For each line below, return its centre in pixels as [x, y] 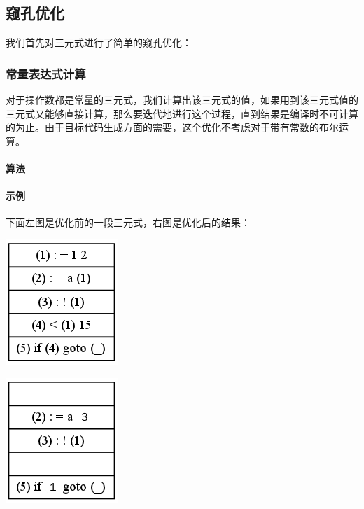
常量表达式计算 [46, 73]
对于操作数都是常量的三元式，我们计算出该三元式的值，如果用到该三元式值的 [182, 100]
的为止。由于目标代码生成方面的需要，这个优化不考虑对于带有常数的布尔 [172, 127]
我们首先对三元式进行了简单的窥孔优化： [99, 42]
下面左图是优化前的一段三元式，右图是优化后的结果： [128, 222]
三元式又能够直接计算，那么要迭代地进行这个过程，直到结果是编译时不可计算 [182, 113]
